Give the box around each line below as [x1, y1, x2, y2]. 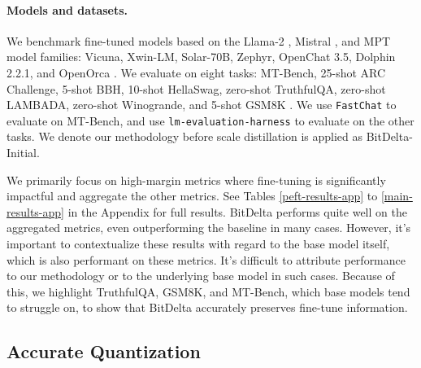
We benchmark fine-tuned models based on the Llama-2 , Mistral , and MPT [7, 32, 391, 49]
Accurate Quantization [7, 339, 201, 364]
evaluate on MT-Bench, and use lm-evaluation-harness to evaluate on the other [7, 112, 414, 129]
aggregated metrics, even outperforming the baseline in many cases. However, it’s [7, 219, 411, 236]
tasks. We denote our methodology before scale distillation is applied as [7, 128, 363, 145]
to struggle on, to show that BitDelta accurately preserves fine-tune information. [7, 299, 408, 316]
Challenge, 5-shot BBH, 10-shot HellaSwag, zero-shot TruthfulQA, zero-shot [7, 80, 386, 97]
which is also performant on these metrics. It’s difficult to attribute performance [7, 251, 406, 268]
